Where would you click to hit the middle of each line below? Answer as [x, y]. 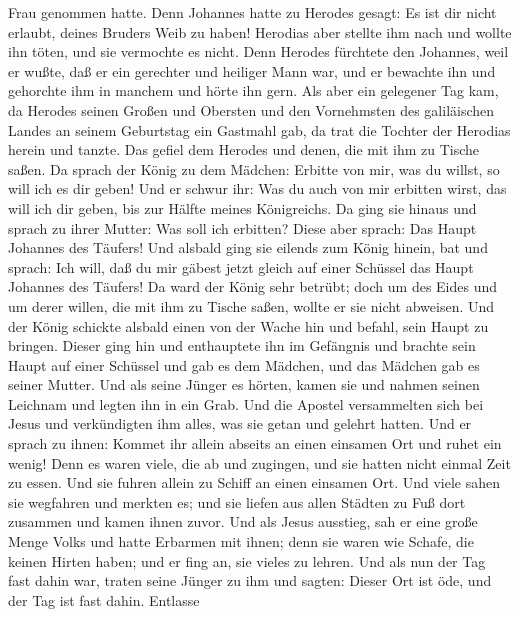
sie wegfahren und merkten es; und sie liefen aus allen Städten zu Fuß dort [237, 501]
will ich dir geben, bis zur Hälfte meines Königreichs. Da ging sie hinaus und [242, 207]
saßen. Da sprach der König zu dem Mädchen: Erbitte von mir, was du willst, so [254, 168]
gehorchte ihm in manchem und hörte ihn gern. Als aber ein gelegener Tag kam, [253, 90]
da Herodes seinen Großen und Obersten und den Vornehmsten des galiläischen [251, 109]
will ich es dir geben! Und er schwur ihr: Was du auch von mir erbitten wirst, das [257, 188]
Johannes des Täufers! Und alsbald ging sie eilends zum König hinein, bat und [248, 247]
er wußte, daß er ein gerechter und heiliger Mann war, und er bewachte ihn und [252, 70]
